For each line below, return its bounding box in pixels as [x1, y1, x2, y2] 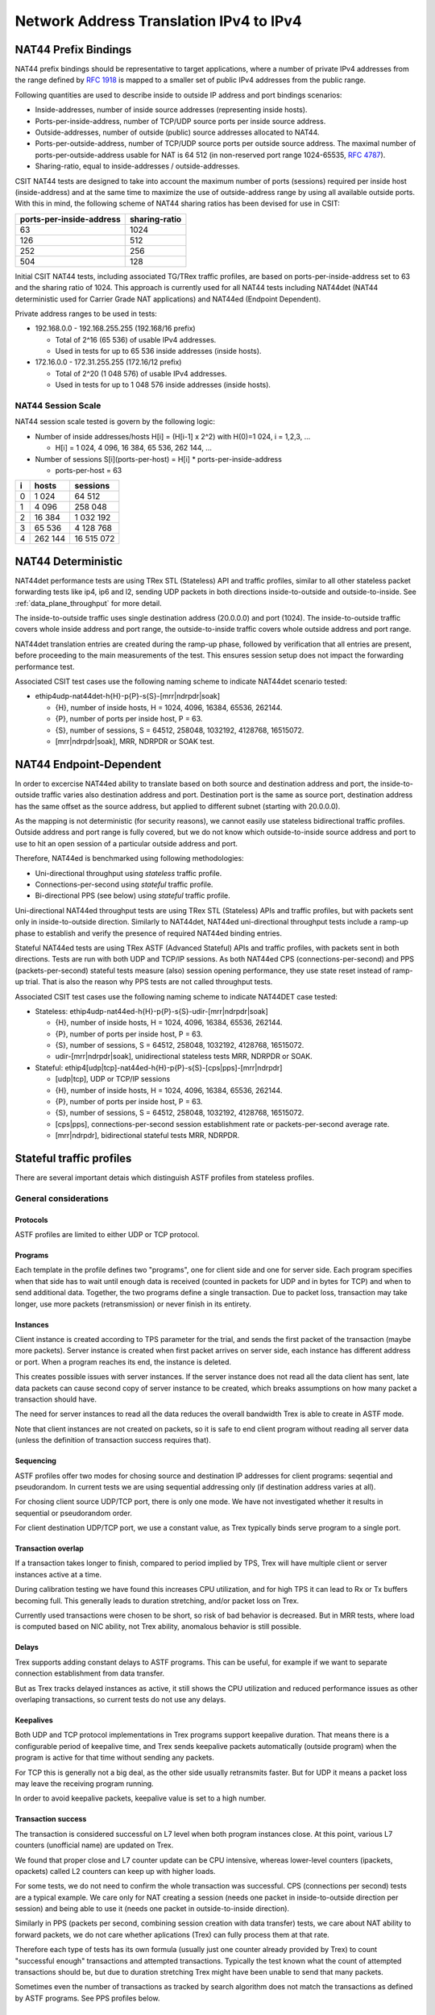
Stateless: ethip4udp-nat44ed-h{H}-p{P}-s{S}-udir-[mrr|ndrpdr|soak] [35, 1006, 269, 1016]
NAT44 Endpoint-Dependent [14, 758, 161, 771]
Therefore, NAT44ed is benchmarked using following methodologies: [14, 854, 245, 863]
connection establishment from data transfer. [14, 1668, 165, 1678]
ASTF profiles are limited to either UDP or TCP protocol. [14, 1230, 200, 1240]
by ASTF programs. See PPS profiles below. [14, 1993, 160, 2003]
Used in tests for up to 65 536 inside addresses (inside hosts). [55, 347, 262, 356]
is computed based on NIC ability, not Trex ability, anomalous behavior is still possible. [14, 1622, 301, 1631]
